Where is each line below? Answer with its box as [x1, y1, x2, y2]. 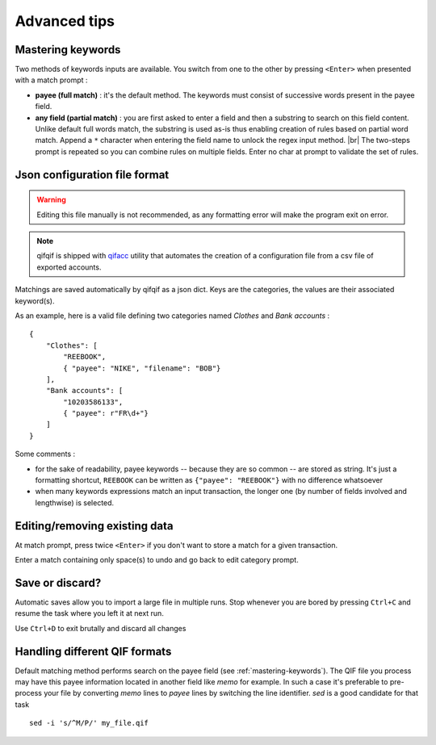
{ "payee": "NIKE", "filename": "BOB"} [63, 363, 221, 373]
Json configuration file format [15, 168, 170, 182]
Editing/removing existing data [15, 519, 174, 533]
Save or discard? [15, 575, 102, 589]
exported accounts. [36, 262, 102, 272]
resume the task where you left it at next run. [15, 609, 165, 618]
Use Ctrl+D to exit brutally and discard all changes [15, 623, 187, 633]
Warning [36, 195, 66, 205]
